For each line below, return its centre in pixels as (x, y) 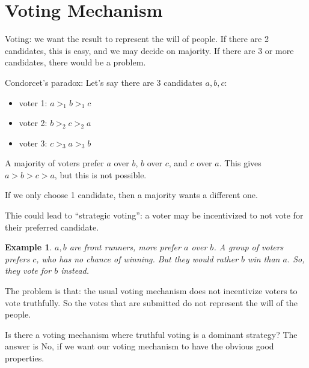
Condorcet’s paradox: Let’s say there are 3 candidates (104, 82)
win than (264, 258)
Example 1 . (29, 247)
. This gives (240, 163)
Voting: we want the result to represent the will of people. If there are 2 (137, 39)
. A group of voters (249, 247)
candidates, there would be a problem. (75, 62)
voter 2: (33, 123)
